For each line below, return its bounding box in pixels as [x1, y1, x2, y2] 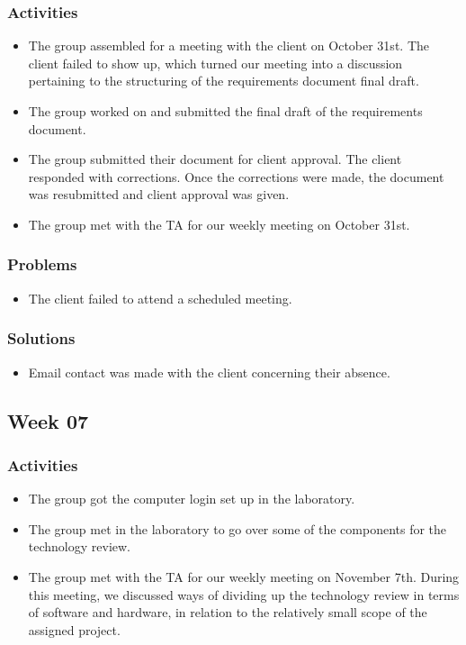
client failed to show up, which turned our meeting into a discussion [28, 53, 403, 72]
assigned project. [28, 620, 121, 639]
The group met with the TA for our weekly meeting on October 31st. [28, 214, 410, 233]
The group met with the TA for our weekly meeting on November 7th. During [28, 567, 460, 586]
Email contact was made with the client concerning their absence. [28, 362, 390, 381]
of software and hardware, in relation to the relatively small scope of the [28, 603, 427, 622]
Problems [7, 253, 77, 276]
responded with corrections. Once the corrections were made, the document [28, 167, 444, 186]
